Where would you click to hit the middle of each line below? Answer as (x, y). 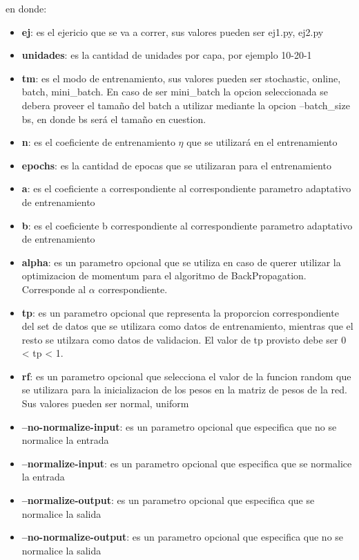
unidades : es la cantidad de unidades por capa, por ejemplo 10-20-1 (167, 55)
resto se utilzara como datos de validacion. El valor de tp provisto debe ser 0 (184, 339)
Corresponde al (54, 289)
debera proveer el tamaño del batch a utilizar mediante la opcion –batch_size (186, 105)
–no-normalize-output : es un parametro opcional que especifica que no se (183, 537)
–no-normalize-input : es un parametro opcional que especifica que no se (179, 426)
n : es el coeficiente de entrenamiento (98, 142)
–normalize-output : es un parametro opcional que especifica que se (168, 500)
